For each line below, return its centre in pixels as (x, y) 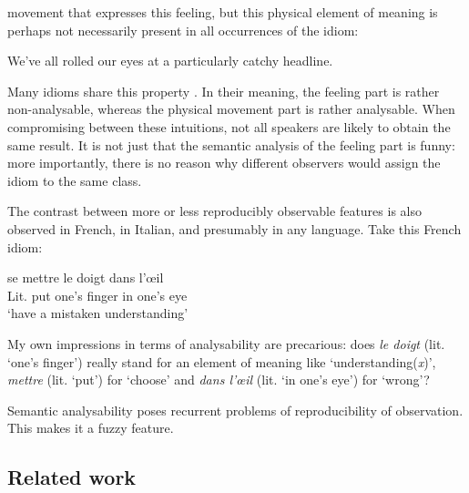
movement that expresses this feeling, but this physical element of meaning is (223, 12)
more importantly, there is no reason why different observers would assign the (224, 163)
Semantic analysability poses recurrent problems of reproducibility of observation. (235, 410)
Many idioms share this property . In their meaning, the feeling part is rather (224, 91)
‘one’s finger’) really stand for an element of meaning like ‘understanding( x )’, (222, 361)
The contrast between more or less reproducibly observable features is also (214, 211)
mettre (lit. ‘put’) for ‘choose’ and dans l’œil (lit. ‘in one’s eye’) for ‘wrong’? (219, 380)
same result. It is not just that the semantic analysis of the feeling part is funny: (231, 144)
